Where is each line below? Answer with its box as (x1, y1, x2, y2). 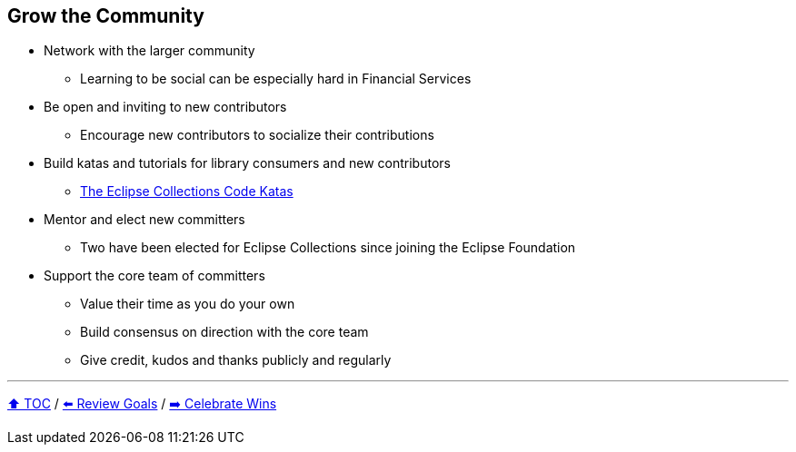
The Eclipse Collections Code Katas (80, 183, 294, 200)
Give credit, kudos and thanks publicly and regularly (80, 352, 392, 368)
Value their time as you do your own (80, 296, 295, 312)
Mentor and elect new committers (44, 211, 245, 228)
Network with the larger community (44, 43, 255, 59)
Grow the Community (7, 5, 204, 27)
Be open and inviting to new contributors (44, 99, 287, 115)
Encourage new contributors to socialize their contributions (80, 127, 434, 143)
